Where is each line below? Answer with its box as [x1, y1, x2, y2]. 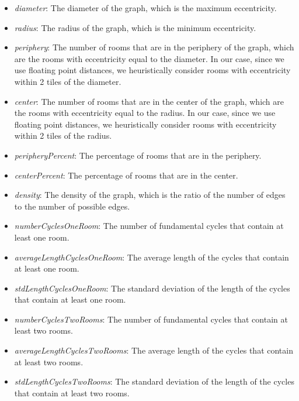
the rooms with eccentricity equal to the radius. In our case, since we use [14, 107, 276, 119]
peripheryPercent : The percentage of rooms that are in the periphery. [14, 149, 262, 161]
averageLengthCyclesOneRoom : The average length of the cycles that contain [14, 251, 289, 263]
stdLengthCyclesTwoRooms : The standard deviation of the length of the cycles [14, 375, 294, 388]
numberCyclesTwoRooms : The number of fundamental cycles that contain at [14, 313, 288, 325]
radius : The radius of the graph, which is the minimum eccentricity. [14, 21, 256, 33]
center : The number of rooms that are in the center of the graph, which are [14, 95, 284, 107]
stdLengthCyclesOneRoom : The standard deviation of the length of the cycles [14, 282, 290, 294]
